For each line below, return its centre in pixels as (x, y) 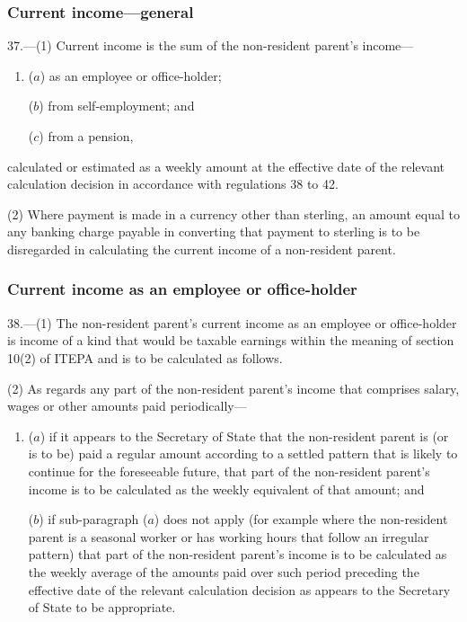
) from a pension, (86, 136)
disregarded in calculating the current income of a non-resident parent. (202, 249)
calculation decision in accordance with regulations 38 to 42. (173, 184)
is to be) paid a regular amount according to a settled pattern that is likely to (243, 453)
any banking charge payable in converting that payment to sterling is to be (214, 231)
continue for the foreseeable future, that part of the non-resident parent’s (229, 471)
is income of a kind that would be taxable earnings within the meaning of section (231, 340)
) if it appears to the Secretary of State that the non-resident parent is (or (244, 435)
